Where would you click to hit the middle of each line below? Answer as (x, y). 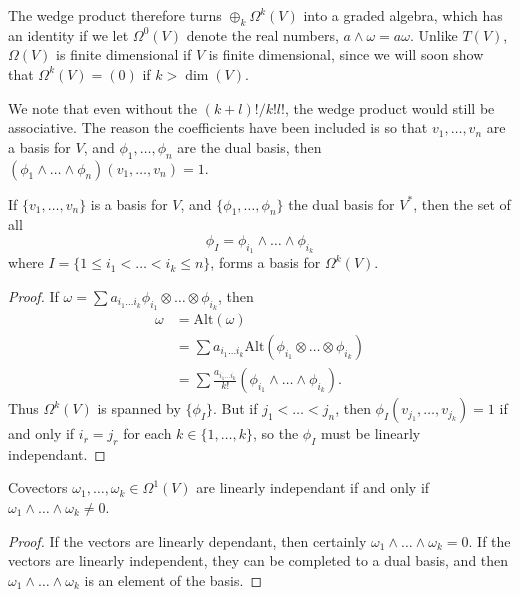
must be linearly (370, 433)
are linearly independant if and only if (313, 487)
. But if (235, 408)
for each (147, 433)
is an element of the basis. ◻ (173, 579)
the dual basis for (341, 203)
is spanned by (139, 408)
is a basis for (129, 203)
